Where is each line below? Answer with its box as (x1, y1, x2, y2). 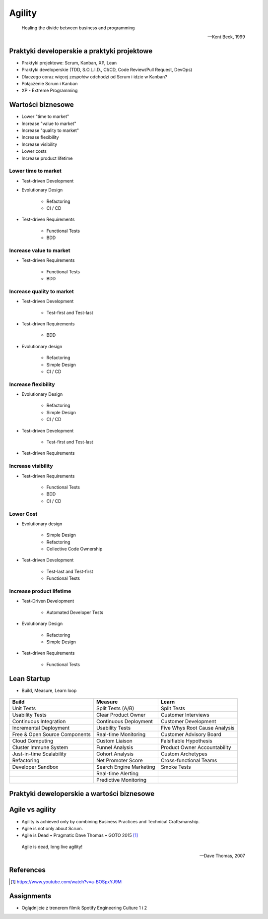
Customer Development (160, 718, 216, 725)
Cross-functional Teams (160, 757, 217, 764)
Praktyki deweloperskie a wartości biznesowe (9, 790, 155, 798)
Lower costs (21, 148, 47, 154)
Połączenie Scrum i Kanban (21, 81, 78, 87)
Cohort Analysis (96, 750, 134, 757)
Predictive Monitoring (96, 777, 146, 783)
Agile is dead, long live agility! (21, 844, 83, 850)
